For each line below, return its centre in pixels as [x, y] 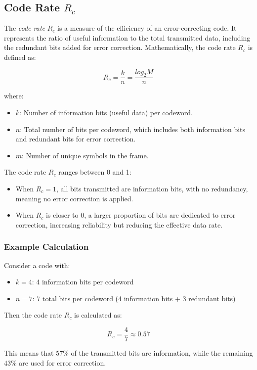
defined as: [20, 57]
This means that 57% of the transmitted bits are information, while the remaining [128, 353]
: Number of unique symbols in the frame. [85, 155]
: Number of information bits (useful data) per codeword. [106, 112]
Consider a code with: [37, 265]
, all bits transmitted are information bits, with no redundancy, [152, 188]
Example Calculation [46, 247]
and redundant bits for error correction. [76, 139]
